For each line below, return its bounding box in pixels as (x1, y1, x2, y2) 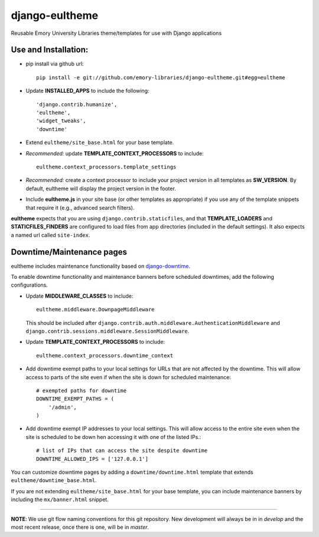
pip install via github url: (25, 60, 84, 67)
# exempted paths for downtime (36, 387, 127, 394)
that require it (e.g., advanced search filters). (25, 204, 135, 211)
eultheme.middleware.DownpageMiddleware (36, 306, 155, 313)
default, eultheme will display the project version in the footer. (25, 185, 177, 192)
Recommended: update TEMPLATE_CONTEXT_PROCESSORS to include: (25, 149, 204, 157)
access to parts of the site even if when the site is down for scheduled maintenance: (25, 373, 232, 380)
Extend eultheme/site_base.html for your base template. (25, 139, 174, 146)
